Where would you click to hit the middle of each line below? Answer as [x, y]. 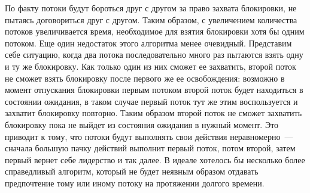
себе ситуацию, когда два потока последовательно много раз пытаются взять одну [154, 55]
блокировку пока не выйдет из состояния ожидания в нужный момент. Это [142, 124]
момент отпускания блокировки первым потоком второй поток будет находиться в [154, 90]
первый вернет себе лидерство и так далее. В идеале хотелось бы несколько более [155, 159]
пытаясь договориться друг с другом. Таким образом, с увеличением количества [151, 19]
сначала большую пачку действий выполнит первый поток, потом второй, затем [150, 148]
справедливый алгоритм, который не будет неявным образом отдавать [132, 171]
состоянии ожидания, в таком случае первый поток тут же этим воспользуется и [151, 101]
